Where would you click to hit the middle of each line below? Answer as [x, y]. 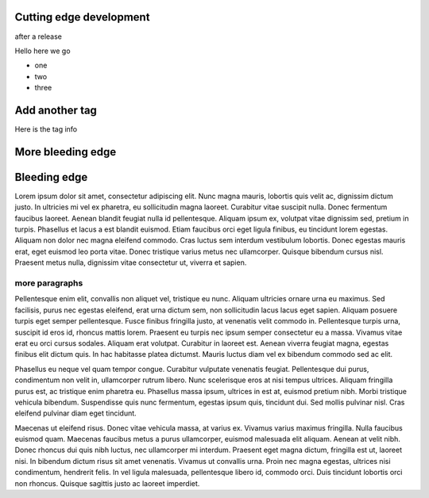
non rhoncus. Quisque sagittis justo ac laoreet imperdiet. [107, 483]
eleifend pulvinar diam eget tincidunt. [75, 413]
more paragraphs [49, 283]
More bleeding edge [66, 152]
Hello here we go [43, 51]
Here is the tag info [46, 129]
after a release [39, 36]
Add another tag [56, 110]
